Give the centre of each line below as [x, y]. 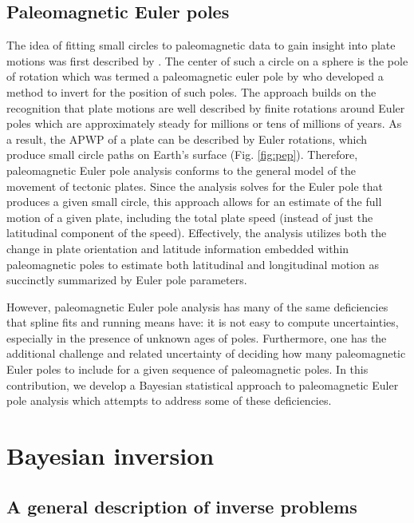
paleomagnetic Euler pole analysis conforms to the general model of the [181, 170]
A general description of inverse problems [182, 506]
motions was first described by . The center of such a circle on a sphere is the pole [207, 60]
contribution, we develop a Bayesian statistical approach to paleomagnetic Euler [203, 384]
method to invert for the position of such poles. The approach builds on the [191, 91]
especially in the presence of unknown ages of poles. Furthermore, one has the [197, 337]
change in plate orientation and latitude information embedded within [178, 248]
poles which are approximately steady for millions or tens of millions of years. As [204, 123]
